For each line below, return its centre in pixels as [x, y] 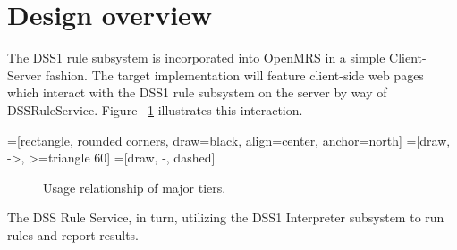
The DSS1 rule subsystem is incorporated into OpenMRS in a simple [196, 58]
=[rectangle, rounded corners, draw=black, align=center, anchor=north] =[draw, [229, 140]
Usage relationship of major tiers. [135, 187]
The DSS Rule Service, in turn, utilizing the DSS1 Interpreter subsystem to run [226, 217]
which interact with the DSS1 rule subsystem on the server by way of [197, 92]
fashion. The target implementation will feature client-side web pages [234, 75]
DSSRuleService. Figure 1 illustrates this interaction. [155, 109]
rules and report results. [73, 234]
